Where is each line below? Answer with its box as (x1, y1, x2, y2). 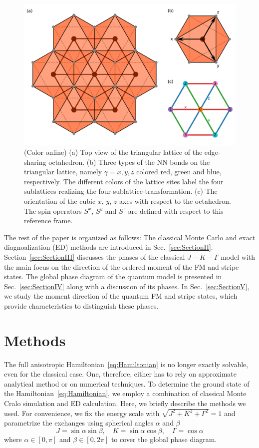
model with (221, 251, 256, 262)
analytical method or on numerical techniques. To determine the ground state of (4, 378, 250, 389)
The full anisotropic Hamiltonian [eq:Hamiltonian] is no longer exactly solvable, (4, 359, 249, 369)
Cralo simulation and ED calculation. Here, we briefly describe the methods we (4, 398, 246, 408)
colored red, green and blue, (136, 166, 222, 177)
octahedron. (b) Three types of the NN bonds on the (48, 156, 210, 167)
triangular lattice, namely (24, 166, 102, 177)
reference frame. (24, 215, 73, 226)
